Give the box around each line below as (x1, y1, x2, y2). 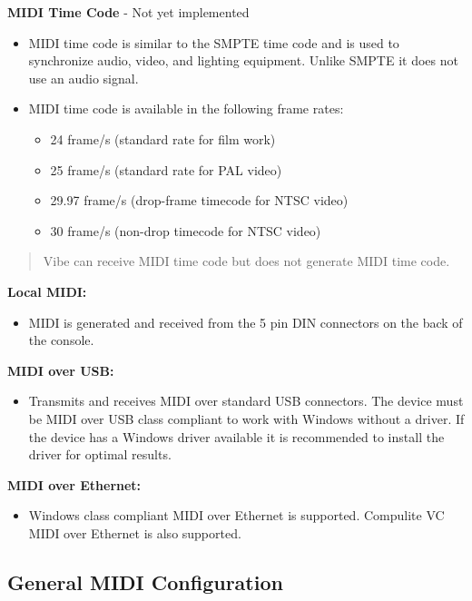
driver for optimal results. (28, 445, 172, 464)
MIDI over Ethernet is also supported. (28, 523, 241, 542)
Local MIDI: (7, 281, 87, 300)
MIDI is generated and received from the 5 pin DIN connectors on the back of (28, 312, 463, 331)
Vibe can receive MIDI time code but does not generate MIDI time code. (43, 251, 450, 271)
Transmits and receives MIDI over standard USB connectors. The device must (28, 391, 464, 410)
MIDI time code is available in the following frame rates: (28, 99, 344, 118)
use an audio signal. (28, 68, 139, 87)
